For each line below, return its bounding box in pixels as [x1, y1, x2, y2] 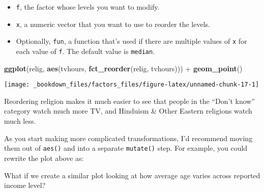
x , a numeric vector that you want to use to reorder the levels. [16, 18, 210, 29]
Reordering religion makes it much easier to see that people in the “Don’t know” [4, 95, 255, 106]
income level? [4, 180, 46, 190]
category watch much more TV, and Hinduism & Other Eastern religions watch [4, 105, 252, 116]
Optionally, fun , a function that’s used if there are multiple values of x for [16, 36, 247, 46]
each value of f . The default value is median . [16, 45, 155, 56]
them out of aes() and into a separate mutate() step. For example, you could [4, 143, 248, 153]
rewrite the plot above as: [4, 152, 84, 163]
